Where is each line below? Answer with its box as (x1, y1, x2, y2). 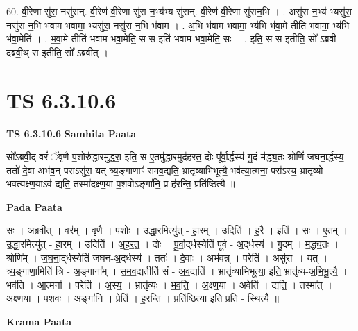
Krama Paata (6, 314, 71, 329)
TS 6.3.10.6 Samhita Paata (6, 126, 137, 140)
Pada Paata (6, 199, 62, 214)
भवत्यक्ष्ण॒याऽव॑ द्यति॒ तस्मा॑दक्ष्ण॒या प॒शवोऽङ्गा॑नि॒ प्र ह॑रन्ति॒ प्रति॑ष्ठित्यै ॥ (6, 176, 235, 191)
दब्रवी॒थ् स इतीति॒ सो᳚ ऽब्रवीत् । (6, 44, 108, 59)
